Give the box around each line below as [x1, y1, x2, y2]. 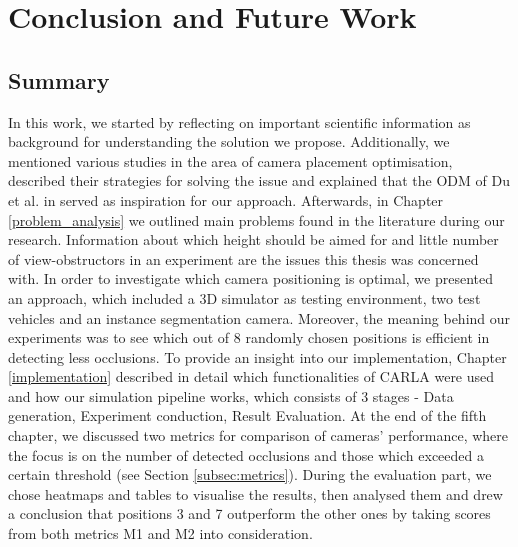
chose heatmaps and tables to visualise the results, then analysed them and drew [8, 483, 503, 504]
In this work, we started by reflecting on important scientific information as [8, 111, 471, 132]
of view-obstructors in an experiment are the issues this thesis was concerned [8, 248, 479, 269]
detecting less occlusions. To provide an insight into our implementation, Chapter [8, 346, 507, 367]
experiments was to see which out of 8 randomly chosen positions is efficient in [8, 327, 490, 348]
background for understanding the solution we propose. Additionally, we [8, 131, 450, 152]
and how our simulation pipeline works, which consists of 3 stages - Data [8, 385, 454, 406]
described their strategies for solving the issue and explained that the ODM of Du [8, 170, 510, 191]
